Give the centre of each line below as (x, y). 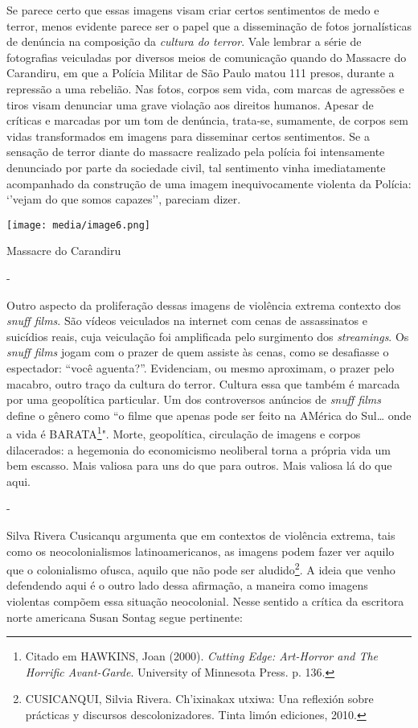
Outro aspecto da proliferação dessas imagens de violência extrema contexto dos (204, 304)
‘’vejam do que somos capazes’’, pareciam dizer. (124, 199)
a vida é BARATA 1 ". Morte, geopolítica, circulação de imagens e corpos (184, 432)
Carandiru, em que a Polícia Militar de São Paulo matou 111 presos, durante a (201, 73)
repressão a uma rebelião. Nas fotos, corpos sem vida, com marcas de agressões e (205, 88)
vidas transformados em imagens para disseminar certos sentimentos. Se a (188, 136)
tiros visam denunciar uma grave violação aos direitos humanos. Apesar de (190, 104)
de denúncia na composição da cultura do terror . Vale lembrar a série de (184, 41)
